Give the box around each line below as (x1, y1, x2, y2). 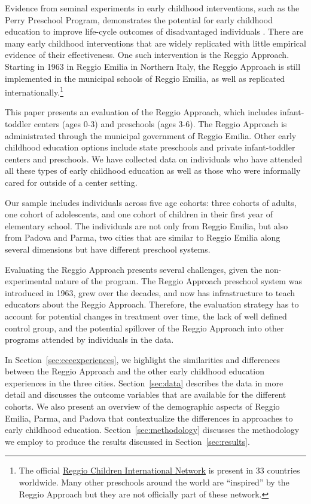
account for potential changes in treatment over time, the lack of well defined (5, 309, 287, 322)
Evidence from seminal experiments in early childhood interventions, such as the (5, 2, 300, 14)
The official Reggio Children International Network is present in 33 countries (19, 464, 300, 477)
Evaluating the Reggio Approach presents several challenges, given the (5, 263, 263, 275)
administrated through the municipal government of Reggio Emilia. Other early (5, 129, 297, 142)
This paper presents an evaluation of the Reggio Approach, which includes (5, 106, 278, 118)
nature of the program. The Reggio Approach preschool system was (54, 275, 302, 287)
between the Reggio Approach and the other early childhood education (5, 365, 264, 377)
